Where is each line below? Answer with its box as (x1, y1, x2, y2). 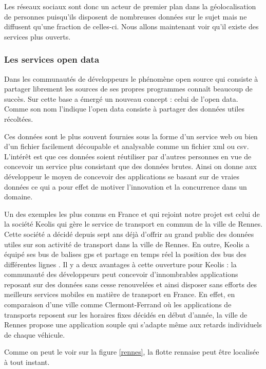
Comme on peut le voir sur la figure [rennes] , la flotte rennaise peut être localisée (4, 346, 259, 357)
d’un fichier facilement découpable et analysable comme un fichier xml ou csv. (4, 141, 249, 152)
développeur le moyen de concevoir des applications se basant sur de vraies (4, 171, 239, 181)
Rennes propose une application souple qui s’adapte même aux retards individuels (4, 319, 262, 330)
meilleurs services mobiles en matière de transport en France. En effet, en (4, 289, 235, 300)
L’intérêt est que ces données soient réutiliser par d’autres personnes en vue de (4, 151, 252, 161)
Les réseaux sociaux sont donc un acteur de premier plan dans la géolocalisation (4, 1, 256, 11)
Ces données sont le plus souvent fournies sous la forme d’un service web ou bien (4, 131, 258, 141)
